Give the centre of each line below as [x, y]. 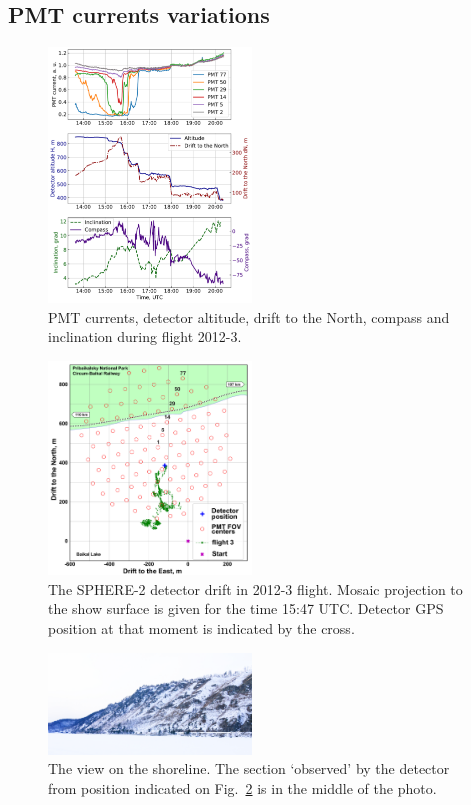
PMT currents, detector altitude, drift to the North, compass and [249, 316]
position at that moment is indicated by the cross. [201, 628]
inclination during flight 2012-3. [145, 336]
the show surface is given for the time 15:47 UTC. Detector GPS [246, 608]
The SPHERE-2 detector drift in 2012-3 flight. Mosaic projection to [255, 588]
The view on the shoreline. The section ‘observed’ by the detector [249, 768]
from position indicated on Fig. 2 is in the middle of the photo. [242, 787]
